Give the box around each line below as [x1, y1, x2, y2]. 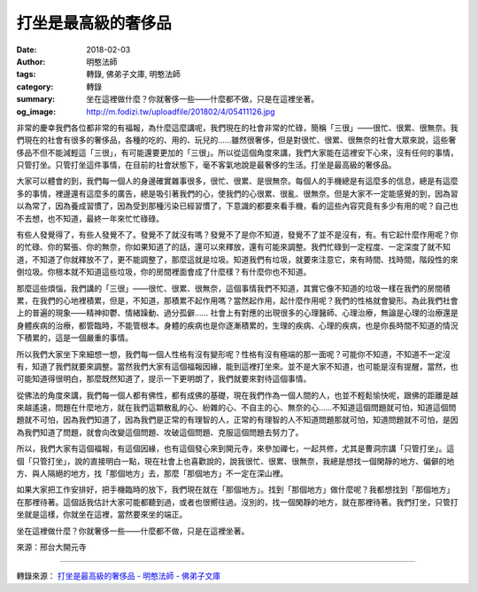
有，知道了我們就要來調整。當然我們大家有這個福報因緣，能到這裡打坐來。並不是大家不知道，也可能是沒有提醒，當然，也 [16, 361, 459, 371]
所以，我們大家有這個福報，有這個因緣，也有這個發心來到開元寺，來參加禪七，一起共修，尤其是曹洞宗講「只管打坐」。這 [16, 443, 455, 454]
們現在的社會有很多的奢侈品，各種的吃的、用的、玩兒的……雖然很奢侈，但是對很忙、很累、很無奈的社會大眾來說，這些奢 [16, 135, 457, 145]
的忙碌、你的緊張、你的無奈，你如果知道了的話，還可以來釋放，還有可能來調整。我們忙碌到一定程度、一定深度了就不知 [16, 242, 451, 253]
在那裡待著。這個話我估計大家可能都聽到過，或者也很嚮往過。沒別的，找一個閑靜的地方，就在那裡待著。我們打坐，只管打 [16, 496, 459, 507]
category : [16, 81, 54, 92]
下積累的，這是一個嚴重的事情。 [16, 332, 133, 343]
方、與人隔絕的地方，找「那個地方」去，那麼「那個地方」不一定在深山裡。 [16, 468, 288, 479]
